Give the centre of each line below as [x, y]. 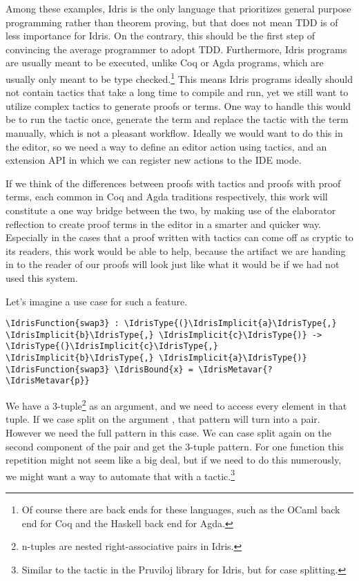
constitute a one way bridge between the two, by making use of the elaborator [171, 210]
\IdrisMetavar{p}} [48, 381]
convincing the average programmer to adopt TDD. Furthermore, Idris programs [176, 49]
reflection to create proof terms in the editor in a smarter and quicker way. [164, 223]
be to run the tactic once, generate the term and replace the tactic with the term [177, 119]
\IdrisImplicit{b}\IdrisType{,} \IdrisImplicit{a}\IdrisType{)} [156, 358]
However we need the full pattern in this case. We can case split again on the [169, 432]
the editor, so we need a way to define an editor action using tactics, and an [166, 146]
